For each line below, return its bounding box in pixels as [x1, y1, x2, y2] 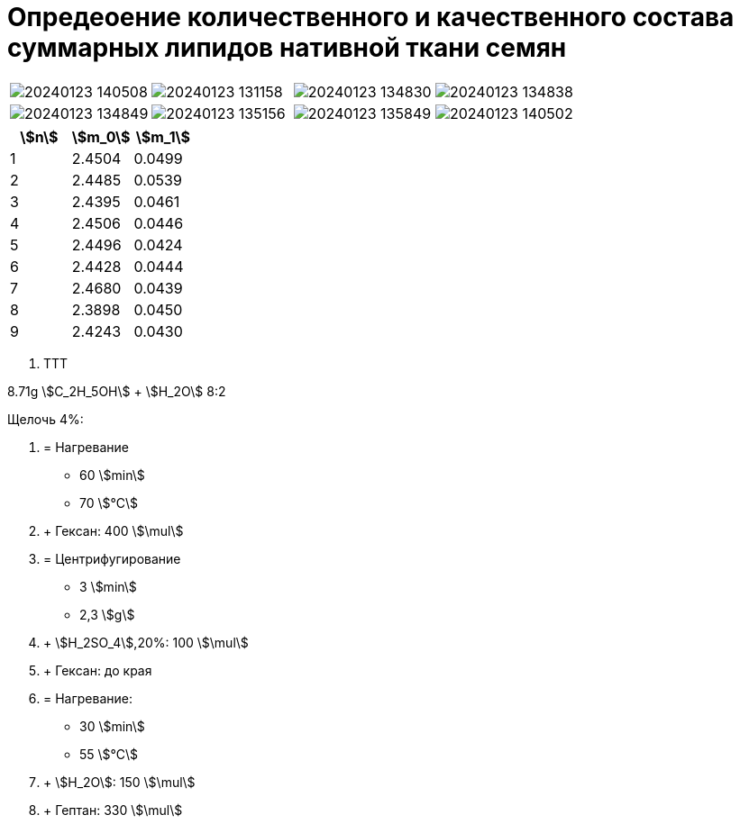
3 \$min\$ [79, 578, 137, 594]
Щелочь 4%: [7, 411, 84, 427]
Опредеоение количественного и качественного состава [7, 2, 735, 32]
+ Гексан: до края [43, 662, 152, 678]
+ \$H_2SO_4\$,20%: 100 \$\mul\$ [43, 634, 249, 650]
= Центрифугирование [43, 550, 181, 566]
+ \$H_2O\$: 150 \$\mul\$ [43, 774, 196, 790]
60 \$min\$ [79, 466, 145, 483]
